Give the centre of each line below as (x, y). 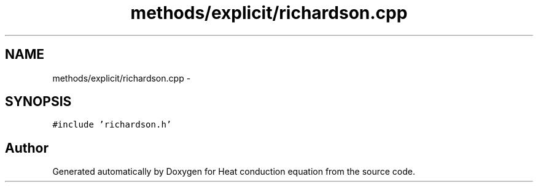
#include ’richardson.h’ (112, 125)
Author (27, 148)
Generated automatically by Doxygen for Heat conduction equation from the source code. (234, 172)
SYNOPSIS (38, 102)
